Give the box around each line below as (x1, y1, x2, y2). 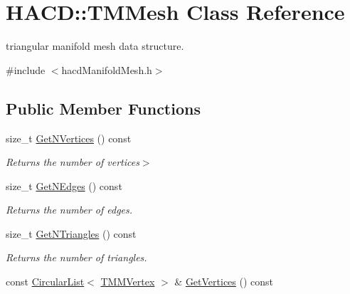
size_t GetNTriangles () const (6, 226, 137, 241)
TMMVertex (100, 274, 155, 289)
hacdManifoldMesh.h (61, 62, 152, 77)
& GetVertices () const (174, 274, 274, 289)
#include (6, 62, 46, 77)
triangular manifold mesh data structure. (6, 38, 184, 53)
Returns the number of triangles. (6, 250, 147, 265)
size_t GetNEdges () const (6, 178, 122, 193)
